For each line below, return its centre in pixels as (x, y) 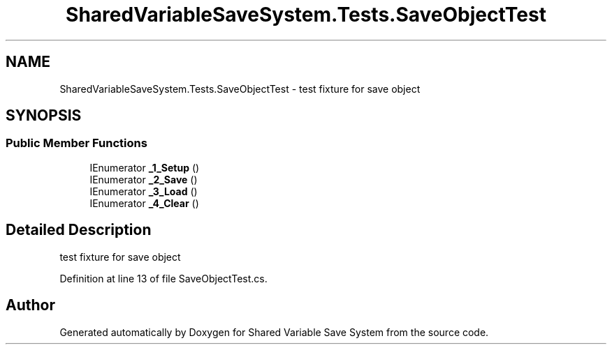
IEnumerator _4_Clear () (144, 203)
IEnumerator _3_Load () (144, 191)
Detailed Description (79, 230)
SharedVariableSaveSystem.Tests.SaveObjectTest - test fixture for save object (240, 89)
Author (30, 305)
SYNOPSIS (44, 116)
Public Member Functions (76, 143)
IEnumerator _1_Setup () (145, 167)
